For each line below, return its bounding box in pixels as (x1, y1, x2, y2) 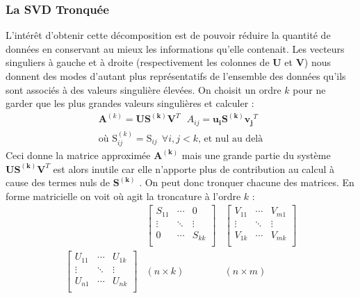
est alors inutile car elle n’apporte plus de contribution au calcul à (53, 161, 335, 176)
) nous (304, 55, 332, 69)
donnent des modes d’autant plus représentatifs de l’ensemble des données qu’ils (6, 69, 346, 83)
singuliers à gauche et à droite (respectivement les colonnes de (6, 55, 270, 69)
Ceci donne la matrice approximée (6, 147, 151, 162)
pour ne (293, 82, 326, 97)
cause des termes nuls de (6, 175, 111, 190)
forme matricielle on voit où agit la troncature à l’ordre (6, 188, 241, 203)
